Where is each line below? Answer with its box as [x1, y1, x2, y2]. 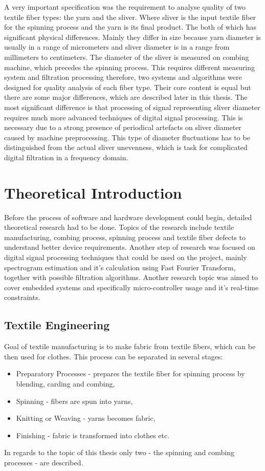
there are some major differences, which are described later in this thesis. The [4, 92, 248, 102]
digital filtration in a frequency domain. [4, 152, 128, 162]
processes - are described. [4, 457, 83, 467]
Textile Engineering [4, 317, 110, 333]
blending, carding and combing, [16, 378, 115, 389]
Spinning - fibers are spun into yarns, [16, 395, 133, 406]
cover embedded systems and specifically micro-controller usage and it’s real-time [4, 282, 259, 292]
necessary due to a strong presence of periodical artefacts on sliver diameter [4, 122, 241, 133]
